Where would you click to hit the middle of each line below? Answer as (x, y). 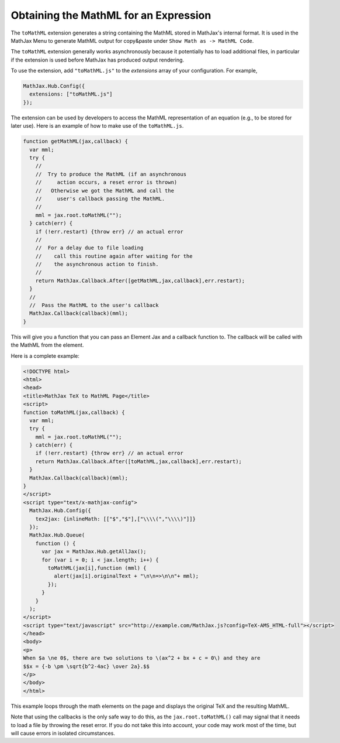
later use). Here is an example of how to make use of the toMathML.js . (97, 126)
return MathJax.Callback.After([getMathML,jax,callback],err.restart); (140, 280)
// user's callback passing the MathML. (100, 198)
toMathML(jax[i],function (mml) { (97, 568)
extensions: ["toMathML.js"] (71, 94)
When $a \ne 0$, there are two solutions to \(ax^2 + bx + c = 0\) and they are (142, 658)
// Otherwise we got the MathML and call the (105, 191)
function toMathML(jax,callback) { (74, 412)
